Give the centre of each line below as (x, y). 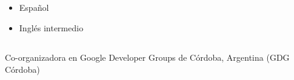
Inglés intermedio (51, 27)
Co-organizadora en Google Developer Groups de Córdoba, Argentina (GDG (147, 57)
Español (34, 8)
